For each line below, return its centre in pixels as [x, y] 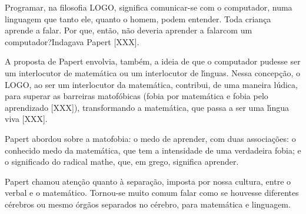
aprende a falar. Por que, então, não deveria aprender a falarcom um [129, 30]
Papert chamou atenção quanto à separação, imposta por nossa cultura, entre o [148, 181]
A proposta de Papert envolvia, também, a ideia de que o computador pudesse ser [153, 61]
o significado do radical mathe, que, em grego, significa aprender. [122, 162]
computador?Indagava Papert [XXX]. [72, 41]
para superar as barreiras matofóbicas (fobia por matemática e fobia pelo [137, 96]
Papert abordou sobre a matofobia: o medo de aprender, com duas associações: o [150, 138]
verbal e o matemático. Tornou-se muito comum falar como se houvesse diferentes [152, 193]
